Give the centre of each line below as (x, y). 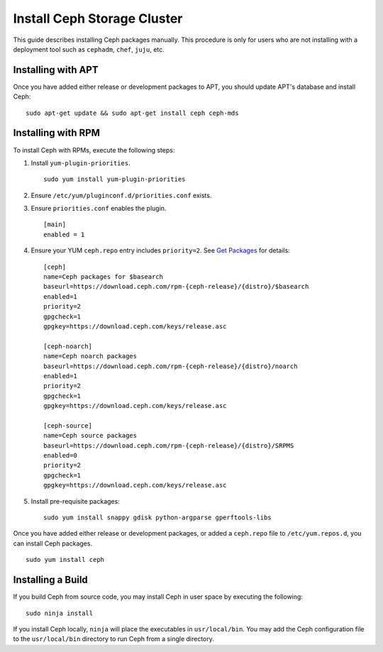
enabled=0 (60, 455)
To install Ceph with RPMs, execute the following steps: (94, 150)
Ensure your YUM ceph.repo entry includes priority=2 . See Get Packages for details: (160, 250)
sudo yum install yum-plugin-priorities (115, 179)
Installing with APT (56, 70)
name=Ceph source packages (90, 436)
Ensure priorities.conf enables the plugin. (99, 209)
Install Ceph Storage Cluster (98, 18)
